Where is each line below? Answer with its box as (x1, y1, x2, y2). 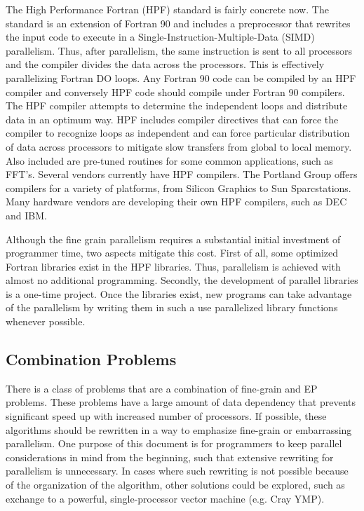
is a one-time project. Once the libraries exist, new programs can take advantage (6, 286, 352, 301)
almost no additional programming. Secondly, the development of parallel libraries (6, 273, 358, 287)
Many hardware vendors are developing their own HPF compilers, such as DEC (6, 194, 347, 209)
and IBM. (6, 207, 47, 222)
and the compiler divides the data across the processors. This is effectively (6, 57, 325, 71)
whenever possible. (6, 314, 86, 329)
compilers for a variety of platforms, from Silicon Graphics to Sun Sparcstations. (6, 180, 351, 195)
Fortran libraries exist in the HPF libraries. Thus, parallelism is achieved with (6, 259, 341, 273)
